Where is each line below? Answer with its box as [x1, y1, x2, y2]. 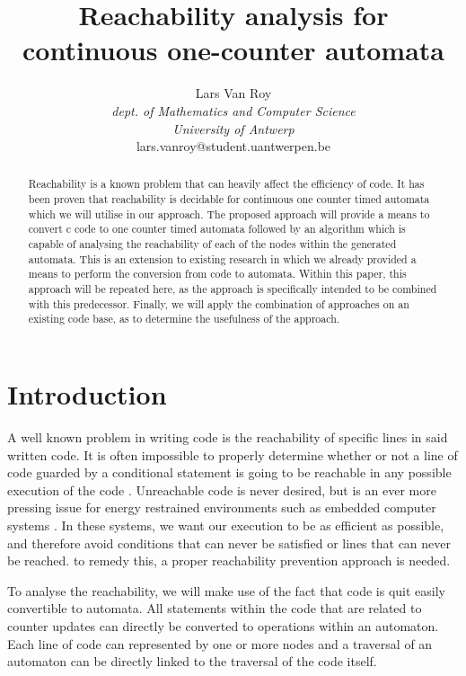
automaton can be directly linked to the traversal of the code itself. [7, 652, 377, 671]
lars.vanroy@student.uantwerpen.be [136, 137, 331, 156]
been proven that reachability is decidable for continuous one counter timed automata [28, 191, 430, 207]
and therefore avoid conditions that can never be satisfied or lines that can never [7, 533, 452, 552]
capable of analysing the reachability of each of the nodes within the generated [28, 236, 397, 252]
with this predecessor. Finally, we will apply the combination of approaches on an [28, 296, 409, 311]
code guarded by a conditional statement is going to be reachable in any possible [7, 463, 452, 482]
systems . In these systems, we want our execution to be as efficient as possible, [7, 515, 444, 534]
